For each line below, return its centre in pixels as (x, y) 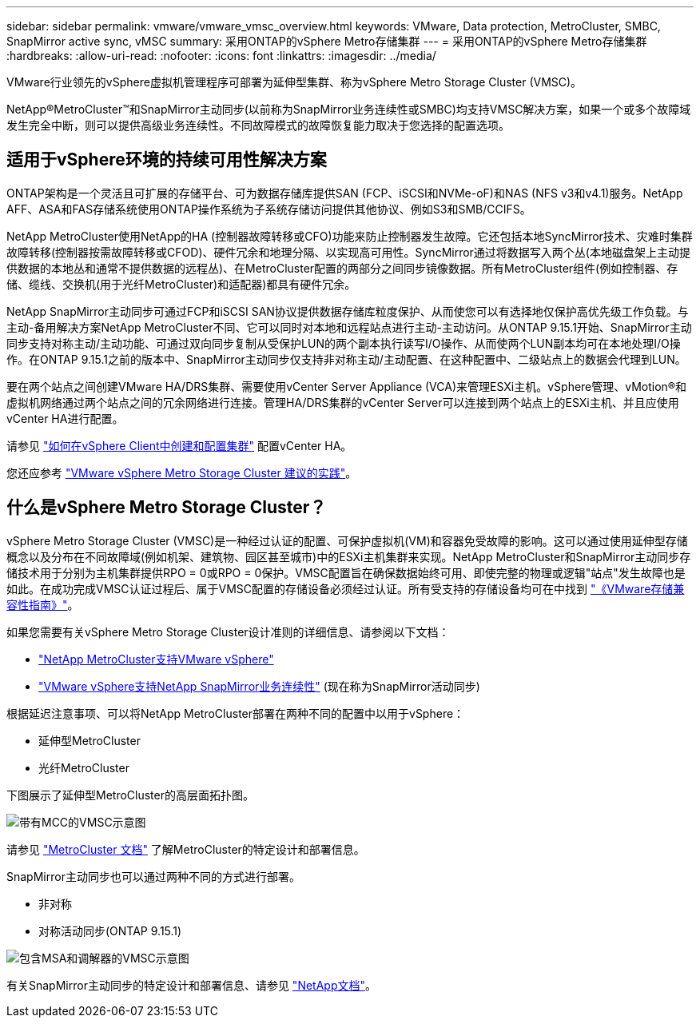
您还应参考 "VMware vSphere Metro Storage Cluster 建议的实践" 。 (182, 472)
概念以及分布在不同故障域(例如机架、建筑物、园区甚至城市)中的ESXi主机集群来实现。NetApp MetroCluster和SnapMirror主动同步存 (349, 556)
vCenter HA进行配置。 (65, 418)
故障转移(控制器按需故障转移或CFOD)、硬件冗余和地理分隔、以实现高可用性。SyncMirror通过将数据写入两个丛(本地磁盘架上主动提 (348, 252)
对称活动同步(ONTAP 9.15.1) (110, 930)
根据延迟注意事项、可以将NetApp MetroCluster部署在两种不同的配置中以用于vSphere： (236, 713)
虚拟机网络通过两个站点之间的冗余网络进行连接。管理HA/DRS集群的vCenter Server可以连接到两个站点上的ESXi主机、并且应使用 (343, 402)
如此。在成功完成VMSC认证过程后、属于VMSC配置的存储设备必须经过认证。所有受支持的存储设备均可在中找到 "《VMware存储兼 (346, 588)
